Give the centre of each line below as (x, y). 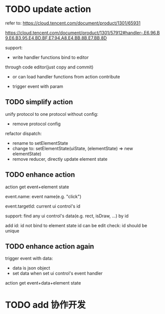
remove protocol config (36, 124)
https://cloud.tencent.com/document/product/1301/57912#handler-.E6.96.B (83, 32)
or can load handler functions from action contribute (66, 76)
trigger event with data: (29, 259)
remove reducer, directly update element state (60, 159)
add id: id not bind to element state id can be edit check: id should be (76, 225)
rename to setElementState (40, 143)
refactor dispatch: (23, 133)
